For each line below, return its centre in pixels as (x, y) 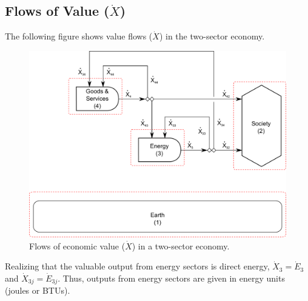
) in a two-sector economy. (181, 245)
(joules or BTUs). (38, 290)
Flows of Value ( (57, 11)
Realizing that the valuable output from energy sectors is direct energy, (137, 266)
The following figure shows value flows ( (79, 36)
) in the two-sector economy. (212, 36)
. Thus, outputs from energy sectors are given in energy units (171, 278)
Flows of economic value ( (77, 245)
